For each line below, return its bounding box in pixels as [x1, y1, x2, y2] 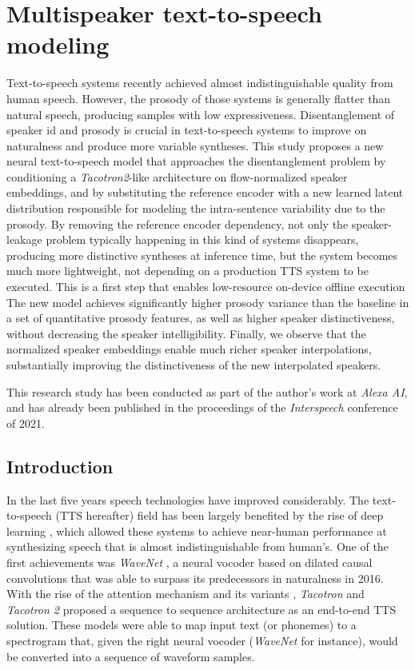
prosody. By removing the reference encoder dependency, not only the [6, 215, 349, 232]
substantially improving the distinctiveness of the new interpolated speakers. [6, 357, 381, 373]
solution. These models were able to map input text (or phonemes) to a [6, 616, 357, 633]
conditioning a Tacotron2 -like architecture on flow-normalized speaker [6, 168, 348, 185]
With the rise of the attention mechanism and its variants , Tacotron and [6, 585, 365, 602]
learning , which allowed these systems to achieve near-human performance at [6, 522, 387, 539]
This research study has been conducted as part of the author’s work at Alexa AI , [6, 383, 408, 400]
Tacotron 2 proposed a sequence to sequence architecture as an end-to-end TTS [6, 600, 397, 617]
